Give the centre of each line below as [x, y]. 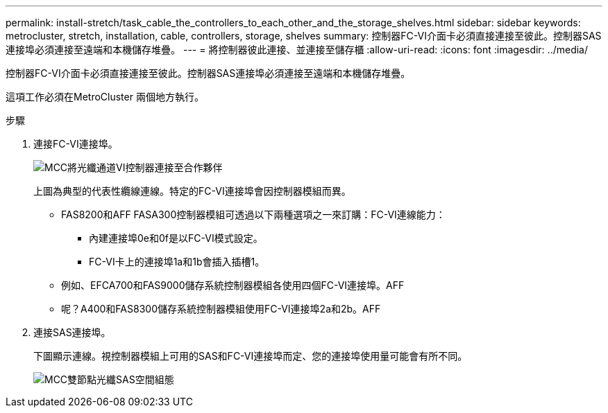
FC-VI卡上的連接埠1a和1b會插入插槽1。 [177, 262]
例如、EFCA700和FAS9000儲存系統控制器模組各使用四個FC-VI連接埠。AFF [233, 285]
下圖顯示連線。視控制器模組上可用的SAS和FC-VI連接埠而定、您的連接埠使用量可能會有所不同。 [251, 356]
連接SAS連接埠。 [72, 332]
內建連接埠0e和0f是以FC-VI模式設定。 [176, 238]
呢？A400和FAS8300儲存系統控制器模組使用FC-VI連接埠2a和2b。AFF [221, 309]
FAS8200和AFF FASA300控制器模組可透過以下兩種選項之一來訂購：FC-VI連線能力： [253, 214]
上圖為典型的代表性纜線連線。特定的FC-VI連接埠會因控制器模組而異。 [192, 191]
